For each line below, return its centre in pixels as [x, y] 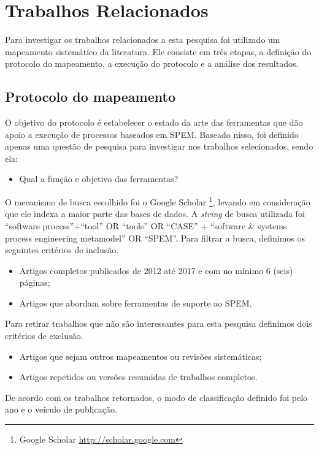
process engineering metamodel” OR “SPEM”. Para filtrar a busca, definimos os [155, 238]
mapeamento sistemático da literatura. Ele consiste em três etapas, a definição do [158, 51]
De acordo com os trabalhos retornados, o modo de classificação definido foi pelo [156, 397]
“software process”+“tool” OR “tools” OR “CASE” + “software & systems [146, 225]
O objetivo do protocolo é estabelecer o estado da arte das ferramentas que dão [154, 122]
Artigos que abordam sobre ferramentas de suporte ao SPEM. [136, 303]
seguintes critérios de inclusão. [62, 250]
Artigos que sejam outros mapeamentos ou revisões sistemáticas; [140, 356]
